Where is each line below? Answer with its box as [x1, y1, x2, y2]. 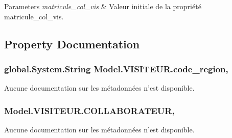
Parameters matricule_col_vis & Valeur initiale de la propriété [4, 1, 201, 11]
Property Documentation [4, 36, 140, 51]
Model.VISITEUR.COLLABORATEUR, [4, 104, 175, 117]
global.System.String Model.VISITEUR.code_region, [4, 62, 228, 75]
